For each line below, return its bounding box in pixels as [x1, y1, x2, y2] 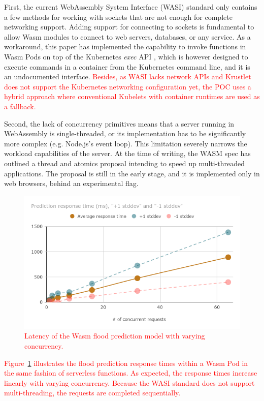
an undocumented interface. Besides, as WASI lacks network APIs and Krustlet [4, 71, 251, 82]
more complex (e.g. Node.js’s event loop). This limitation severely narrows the [4, 138, 247, 148]
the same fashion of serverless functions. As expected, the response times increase [4, 367, 257, 378]
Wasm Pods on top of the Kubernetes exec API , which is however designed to [4, 51, 248, 61]
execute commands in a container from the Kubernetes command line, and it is [4, 61, 250, 72]
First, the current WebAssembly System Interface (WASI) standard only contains [4, 2, 257, 12]
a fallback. [4, 101, 36, 111]
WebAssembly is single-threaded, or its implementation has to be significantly [4, 128, 246, 139]
